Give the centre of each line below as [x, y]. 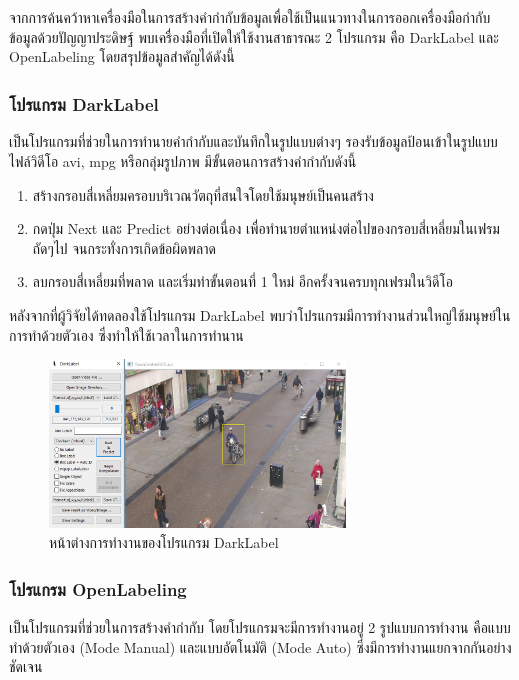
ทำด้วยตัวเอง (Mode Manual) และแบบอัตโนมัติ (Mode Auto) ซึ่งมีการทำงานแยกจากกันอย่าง [260, 646]
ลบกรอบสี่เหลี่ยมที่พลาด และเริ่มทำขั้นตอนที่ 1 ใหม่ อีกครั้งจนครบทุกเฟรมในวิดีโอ [242, 281]
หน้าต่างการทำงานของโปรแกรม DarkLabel [164, 541]
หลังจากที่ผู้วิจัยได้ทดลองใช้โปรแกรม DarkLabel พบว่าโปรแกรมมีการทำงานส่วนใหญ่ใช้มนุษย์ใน [260, 315]
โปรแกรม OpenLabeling [98, 589]
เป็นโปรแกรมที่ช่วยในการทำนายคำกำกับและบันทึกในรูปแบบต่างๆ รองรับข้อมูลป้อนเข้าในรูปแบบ [253, 141]
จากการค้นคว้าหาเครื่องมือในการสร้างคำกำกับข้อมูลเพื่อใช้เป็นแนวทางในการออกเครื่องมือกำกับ [250, 17]
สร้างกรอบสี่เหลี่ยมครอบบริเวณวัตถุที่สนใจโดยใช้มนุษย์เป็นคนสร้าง [203, 194]
